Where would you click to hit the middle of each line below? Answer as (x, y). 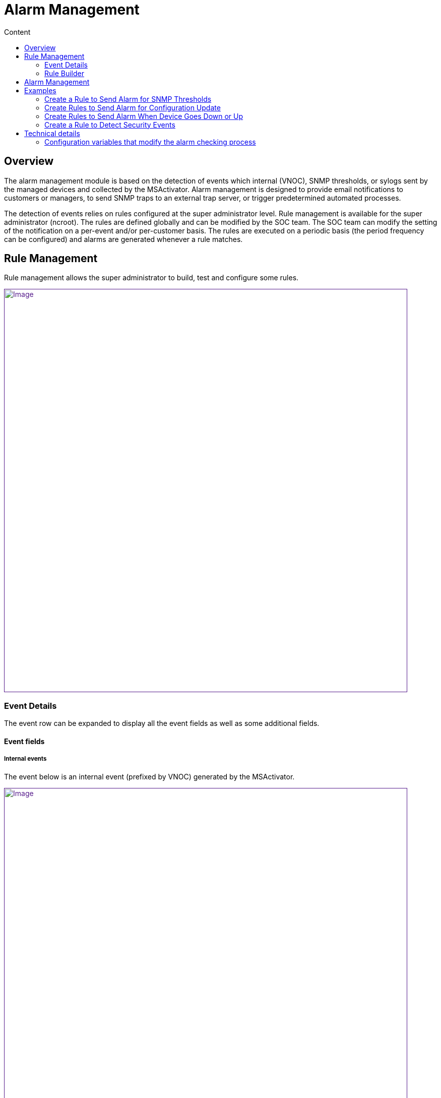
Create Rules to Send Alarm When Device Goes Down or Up (144, 116)
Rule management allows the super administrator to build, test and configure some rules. (151, 278)
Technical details (52, 133)
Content (17, 32)
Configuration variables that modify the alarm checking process (150, 142)
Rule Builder (65, 73)
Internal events (25, 759)
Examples (40, 90)
